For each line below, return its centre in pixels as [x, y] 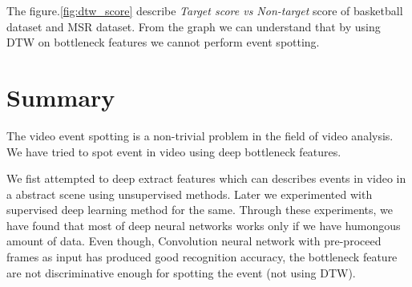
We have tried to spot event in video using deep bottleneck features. [174, 151]
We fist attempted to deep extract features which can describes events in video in [206, 178]
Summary [61, 97]
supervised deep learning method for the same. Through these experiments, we [200, 210]
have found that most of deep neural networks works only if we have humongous [204, 225]
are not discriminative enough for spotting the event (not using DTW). [181, 272]
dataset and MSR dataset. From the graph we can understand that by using [194, 26]
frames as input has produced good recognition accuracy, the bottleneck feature [202, 257]
